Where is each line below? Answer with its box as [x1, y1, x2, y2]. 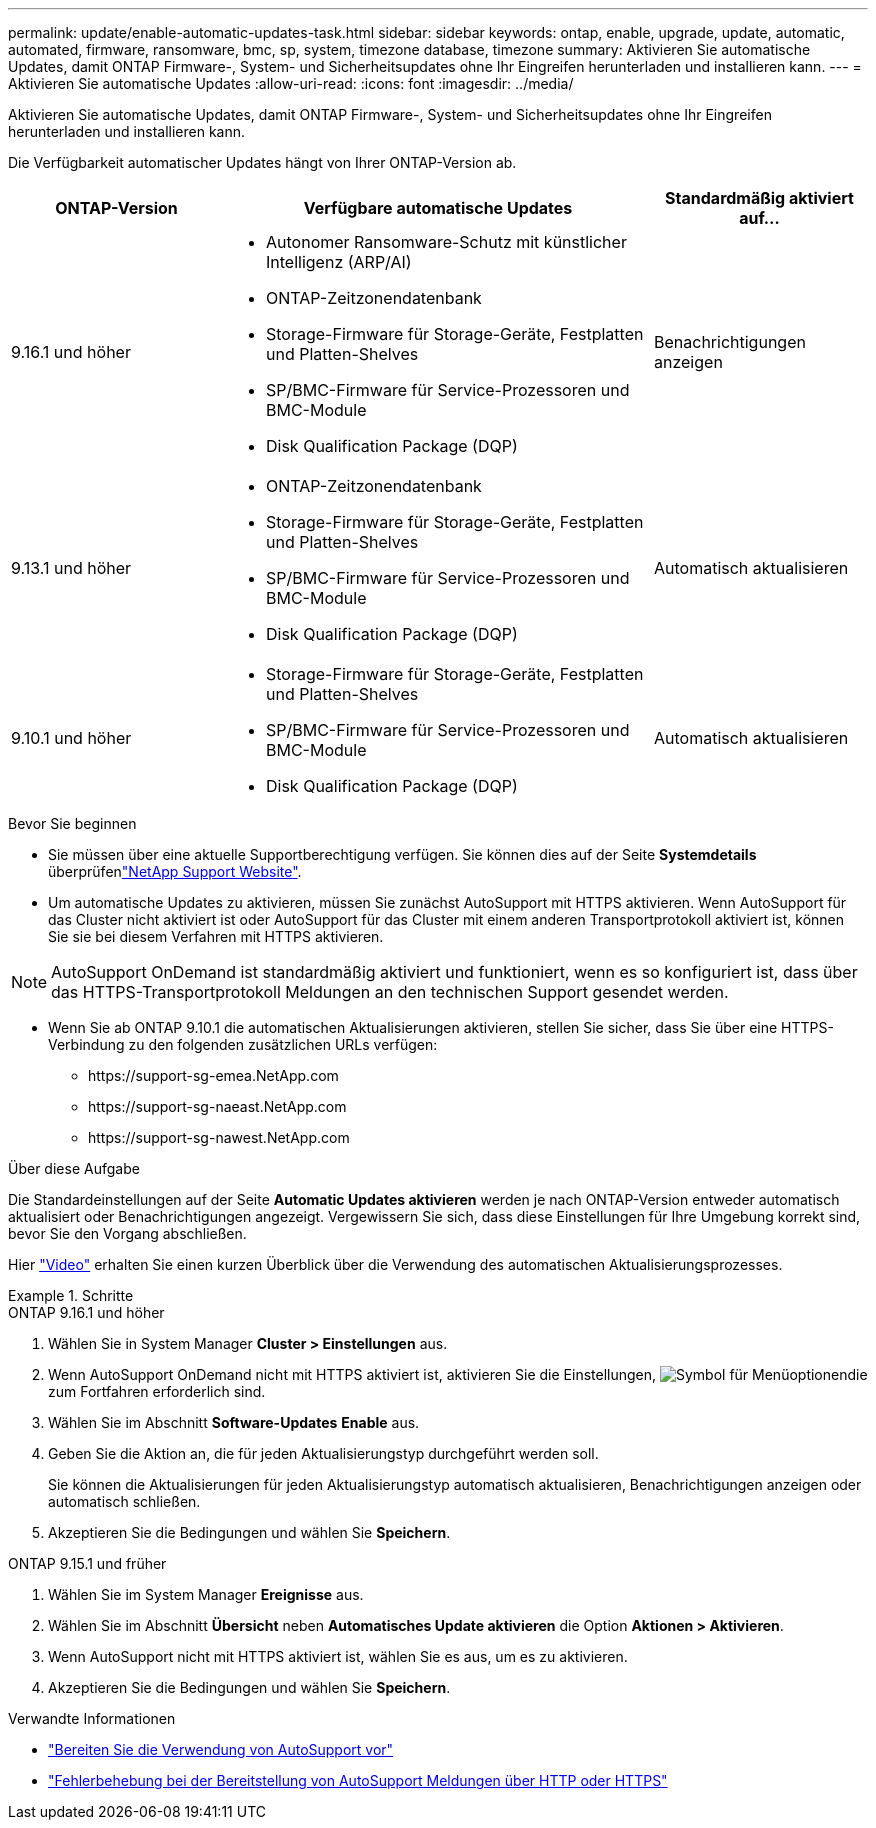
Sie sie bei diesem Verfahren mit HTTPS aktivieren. [48, 928, 384, 945]
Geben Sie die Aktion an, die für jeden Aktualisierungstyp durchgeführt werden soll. [48, 1445, 599, 1462]
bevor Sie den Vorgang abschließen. [8, 1225, 247, 1242]
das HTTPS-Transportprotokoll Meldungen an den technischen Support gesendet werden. [51, 982, 729, 1002]
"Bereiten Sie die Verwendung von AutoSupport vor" [48, 1741, 394, 1758]
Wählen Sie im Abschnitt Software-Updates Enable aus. [48, 1414, 420, 1431]
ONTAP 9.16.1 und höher [8, 1304, 165, 1321]
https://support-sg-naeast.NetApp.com [88, 1098, 347, 1115]
